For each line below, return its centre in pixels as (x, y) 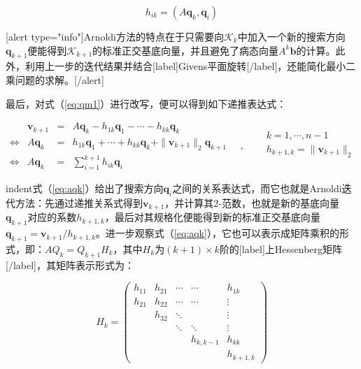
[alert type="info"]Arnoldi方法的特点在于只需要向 (115, 36)
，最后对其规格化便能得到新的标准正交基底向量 (212, 217)
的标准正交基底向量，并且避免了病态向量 (186, 50)
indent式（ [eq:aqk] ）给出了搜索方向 (85, 188)
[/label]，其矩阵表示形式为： (70, 265)
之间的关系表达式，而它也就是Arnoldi (257, 188)
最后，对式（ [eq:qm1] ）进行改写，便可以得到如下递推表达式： (146, 103)
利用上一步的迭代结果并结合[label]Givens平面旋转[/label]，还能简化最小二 (190, 66)
